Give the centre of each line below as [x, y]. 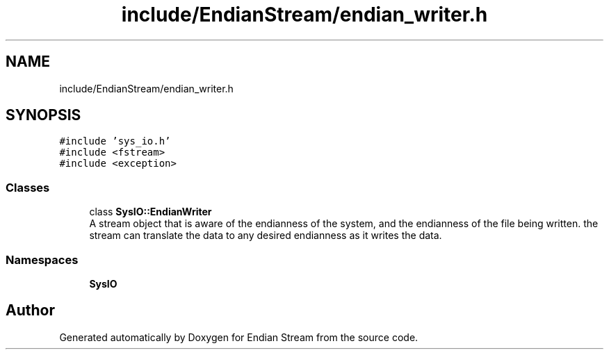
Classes [28, 187]
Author [30, 311]
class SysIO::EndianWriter [151, 212]
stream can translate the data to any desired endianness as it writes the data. [266, 236]
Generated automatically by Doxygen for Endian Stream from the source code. [239, 337]
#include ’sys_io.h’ [115, 141]
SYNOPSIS [43, 115]
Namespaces [42, 259]
